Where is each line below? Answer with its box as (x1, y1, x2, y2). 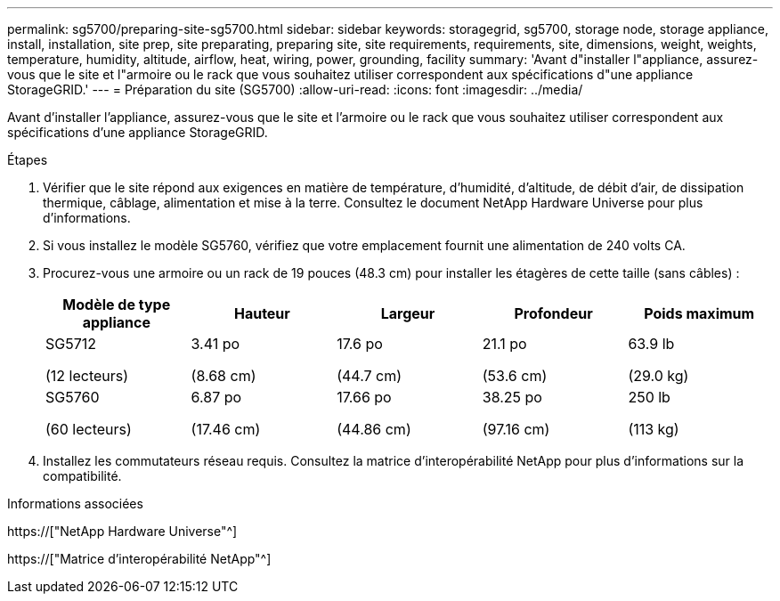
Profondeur (514, 305, 593, 322)
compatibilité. (43, 468, 122, 483)
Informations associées (7, 496, 143, 511)
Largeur (380, 305, 435, 322)
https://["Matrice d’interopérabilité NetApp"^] (7, 551, 272, 566)
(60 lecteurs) (45, 420, 132, 438)
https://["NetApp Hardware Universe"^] (7, 524, 238, 539)
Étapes (7, 152, 48, 167)
